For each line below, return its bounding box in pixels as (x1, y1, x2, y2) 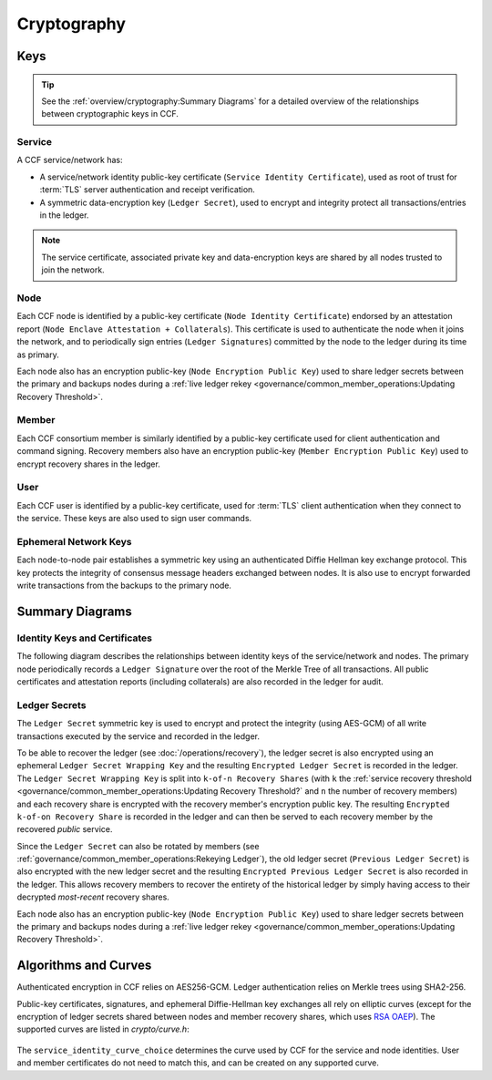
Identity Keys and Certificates (16, 632, 153, 644)
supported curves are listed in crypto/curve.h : (16, 1023, 190, 1034)
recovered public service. (16, 824, 113, 835)
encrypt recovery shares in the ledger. (16, 458, 161, 469)
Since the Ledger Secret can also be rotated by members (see (16, 840, 260, 851)
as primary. (16, 349, 59, 360)
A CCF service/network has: (16, 155, 123, 166)
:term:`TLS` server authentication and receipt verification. (39, 184, 255, 195)
